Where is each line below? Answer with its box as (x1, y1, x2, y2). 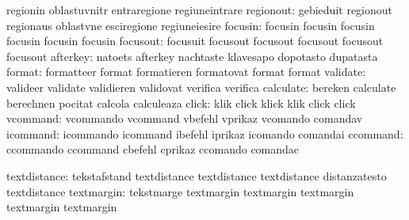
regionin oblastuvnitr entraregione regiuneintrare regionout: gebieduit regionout (6, 2, 393, 17)
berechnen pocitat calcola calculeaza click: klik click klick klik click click (6, 94, 356, 111)
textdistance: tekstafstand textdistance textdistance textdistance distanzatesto (6, 167, 387, 184)
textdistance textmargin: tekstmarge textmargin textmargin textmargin (6, 183, 354, 199)
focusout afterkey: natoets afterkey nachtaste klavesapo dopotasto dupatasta (6, 47, 378, 64)
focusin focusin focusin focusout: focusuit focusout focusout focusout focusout (6, 32, 384, 49)
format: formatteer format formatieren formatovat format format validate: (6, 63, 366, 80)
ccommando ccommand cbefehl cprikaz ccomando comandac (6, 141, 300, 157)
